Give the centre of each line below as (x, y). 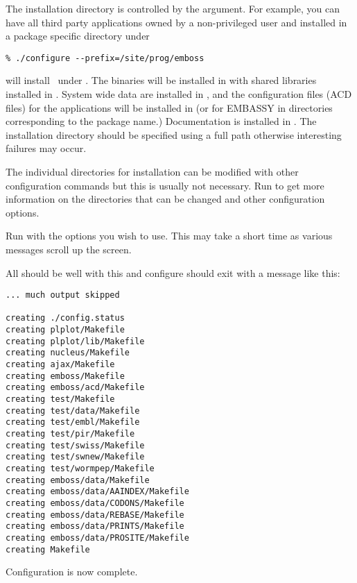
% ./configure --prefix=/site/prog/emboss (105, 58)
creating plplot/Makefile (65, 330)
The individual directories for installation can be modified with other (152, 171)
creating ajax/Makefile (60, 365)
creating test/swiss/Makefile (75, 445)
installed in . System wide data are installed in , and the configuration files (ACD (179, 94)
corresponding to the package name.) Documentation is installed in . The (161, 121)
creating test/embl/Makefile (73, 422)
